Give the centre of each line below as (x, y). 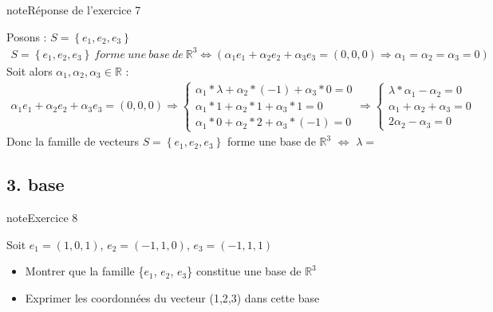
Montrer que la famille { (85, 271)
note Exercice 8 (42, 218)
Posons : (27, 36)
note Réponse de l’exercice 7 (74, 10)
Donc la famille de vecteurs (73, 141)
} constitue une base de (244, 271)
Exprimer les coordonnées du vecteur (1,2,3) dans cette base (172, 297)
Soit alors (30, 70)
